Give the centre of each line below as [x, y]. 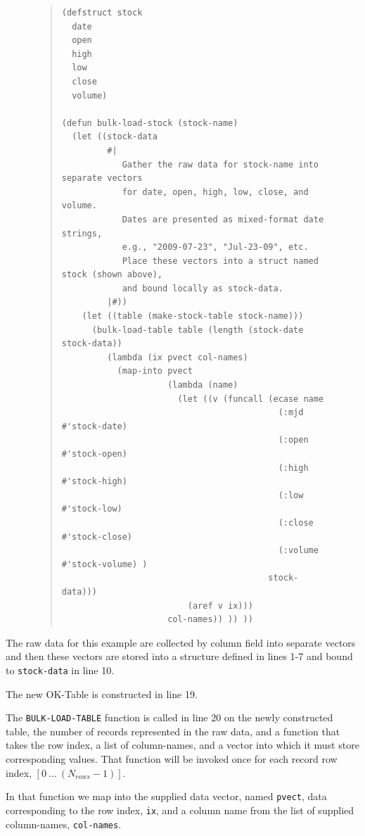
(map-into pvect [155, 371]
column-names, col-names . [64, 824]
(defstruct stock [102, 13]
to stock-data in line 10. [60, 670]
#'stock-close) [97, 537]
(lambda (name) [203, 385]
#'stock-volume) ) [104, 564]
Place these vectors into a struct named [220, 261]
